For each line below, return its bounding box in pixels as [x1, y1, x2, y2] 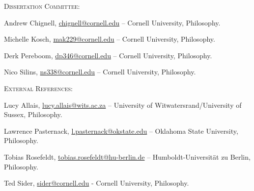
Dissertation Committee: [4, 1, 80, 11]
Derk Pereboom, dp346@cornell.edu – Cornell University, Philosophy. [4, 50, 212, 60]
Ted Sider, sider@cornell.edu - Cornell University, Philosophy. [4, 178, 189, 188]
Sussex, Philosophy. [4, 109, 62, 119]
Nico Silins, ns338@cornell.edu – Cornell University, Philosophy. [4, 67, 196, 77]
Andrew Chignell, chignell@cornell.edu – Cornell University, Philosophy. [4, 17, 221, 27]
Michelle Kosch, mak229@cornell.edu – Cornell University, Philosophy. [4, 34, 215, 44]
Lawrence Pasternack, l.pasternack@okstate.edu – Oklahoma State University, [4, 125, 238, 136]
